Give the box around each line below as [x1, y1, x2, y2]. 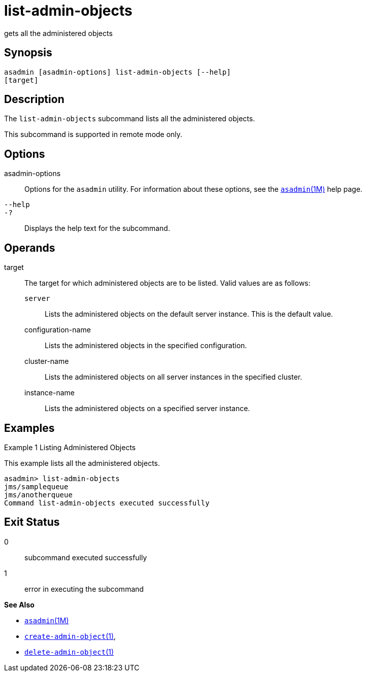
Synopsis [4, 46, 52, 59]
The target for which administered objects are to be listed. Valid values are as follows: [24, 279, 311, 288]
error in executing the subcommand [24, 584, 144, 593]
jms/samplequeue [4, 482, 69, 491]
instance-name [24, 388, 75, 397]
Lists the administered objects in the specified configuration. [45, 341, 247, 350]
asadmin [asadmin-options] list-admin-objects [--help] [4, 67, 231, 76]
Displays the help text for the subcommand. [24, 224, 170, 233]
